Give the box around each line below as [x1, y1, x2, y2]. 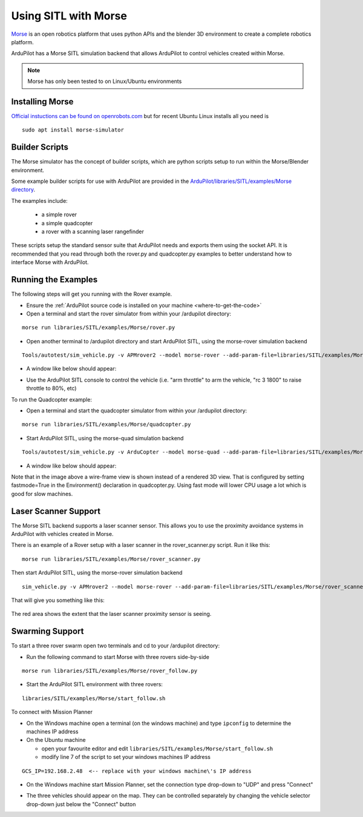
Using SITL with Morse [11, 9, 127, 22]
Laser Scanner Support [11, 506, 101, 516]
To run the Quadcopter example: [11, 395, 92, 403]
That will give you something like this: [11, 597, 105, 604]
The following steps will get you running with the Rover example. [11, 291, 172, 298]
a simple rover [41, 211, 77, 218]
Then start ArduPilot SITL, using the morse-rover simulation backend [11, 569, 183, 577]
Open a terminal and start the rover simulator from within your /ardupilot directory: [26, 309, 231, 317]
